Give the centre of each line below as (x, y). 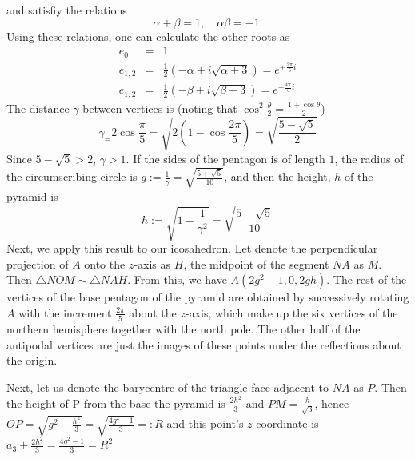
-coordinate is (285, 423)
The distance (38, 108)
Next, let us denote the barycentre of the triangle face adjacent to (168, 387)
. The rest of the (367, 279)
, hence (332, 403)
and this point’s (205, 423)
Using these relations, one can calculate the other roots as (148, 36)
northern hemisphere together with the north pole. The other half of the (184, 329)
